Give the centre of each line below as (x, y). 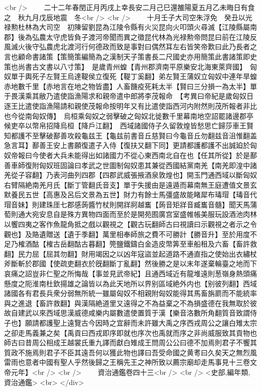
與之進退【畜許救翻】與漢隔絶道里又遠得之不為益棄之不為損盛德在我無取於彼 (130, 303)
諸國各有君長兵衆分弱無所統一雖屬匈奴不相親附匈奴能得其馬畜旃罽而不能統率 (130, 293)
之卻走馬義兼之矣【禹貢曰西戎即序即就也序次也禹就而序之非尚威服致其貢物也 (130, 332)
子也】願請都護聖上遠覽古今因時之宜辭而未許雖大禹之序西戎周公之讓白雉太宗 (130, 323)
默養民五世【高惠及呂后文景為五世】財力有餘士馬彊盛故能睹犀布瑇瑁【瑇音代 (130, 194)
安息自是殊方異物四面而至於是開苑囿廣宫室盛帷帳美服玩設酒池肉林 (148, 214)
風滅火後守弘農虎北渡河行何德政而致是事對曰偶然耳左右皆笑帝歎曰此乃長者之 (130, 47)
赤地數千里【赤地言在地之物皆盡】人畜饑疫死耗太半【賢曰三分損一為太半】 (127, 86)
